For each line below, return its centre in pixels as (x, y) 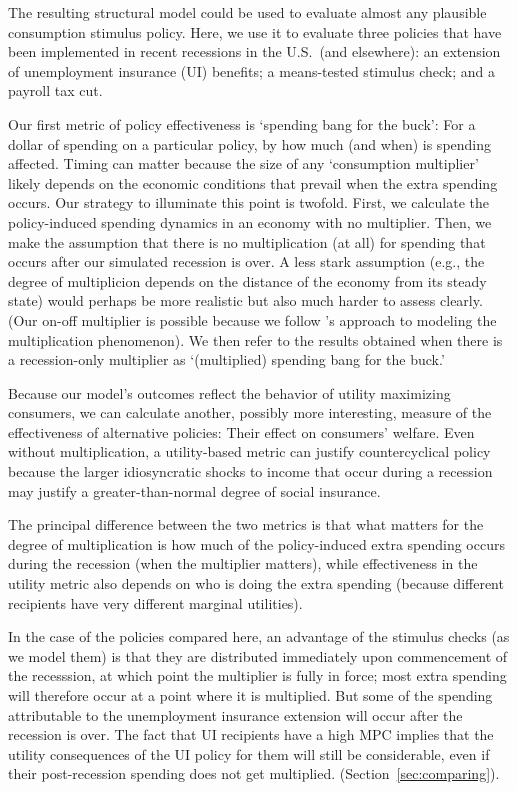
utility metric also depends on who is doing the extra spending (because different (256, 583)
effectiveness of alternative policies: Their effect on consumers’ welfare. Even (241, 431)
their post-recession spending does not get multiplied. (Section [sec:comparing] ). (254, 773)
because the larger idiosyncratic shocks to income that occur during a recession (250, 471)
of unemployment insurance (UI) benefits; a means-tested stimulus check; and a (251, 70)
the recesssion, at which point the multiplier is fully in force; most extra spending (257, 675)
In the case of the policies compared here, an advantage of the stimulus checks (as (259, 636)
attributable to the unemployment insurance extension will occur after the (235, 714)
